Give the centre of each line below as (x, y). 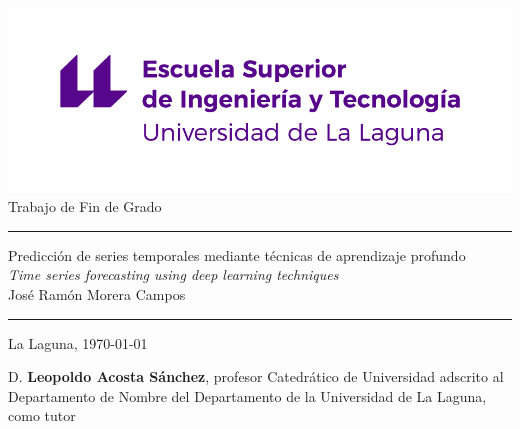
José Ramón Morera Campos (97, 293)
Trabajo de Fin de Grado (85, 206)
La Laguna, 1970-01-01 (78, 342)
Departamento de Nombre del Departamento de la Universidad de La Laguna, (247, 395)
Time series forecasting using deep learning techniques (173, 274)
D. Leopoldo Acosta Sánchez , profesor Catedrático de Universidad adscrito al (256, 376)
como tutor (42, 415)
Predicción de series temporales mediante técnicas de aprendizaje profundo (237, 254)
